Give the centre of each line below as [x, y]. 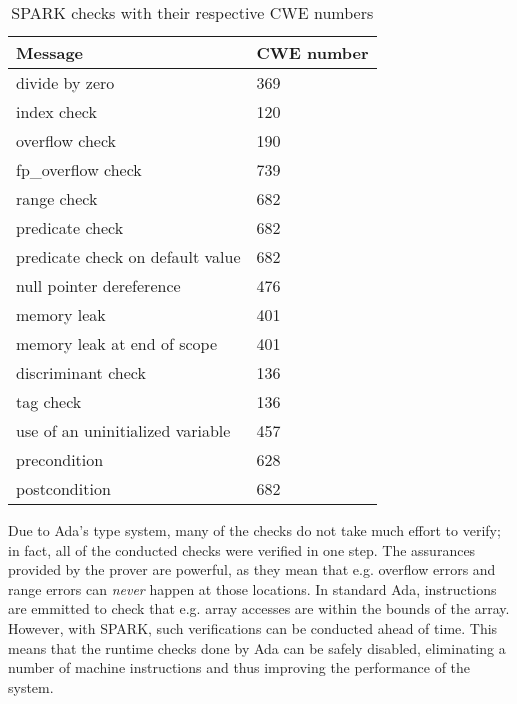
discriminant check [81, 372]
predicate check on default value [128, 256]
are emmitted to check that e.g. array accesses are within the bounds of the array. [259, 608]
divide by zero [65, 82]
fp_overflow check [79, 169]
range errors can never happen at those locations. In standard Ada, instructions [252, 588]
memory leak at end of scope [116, 343]
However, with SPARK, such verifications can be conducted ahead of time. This [253, 627]
